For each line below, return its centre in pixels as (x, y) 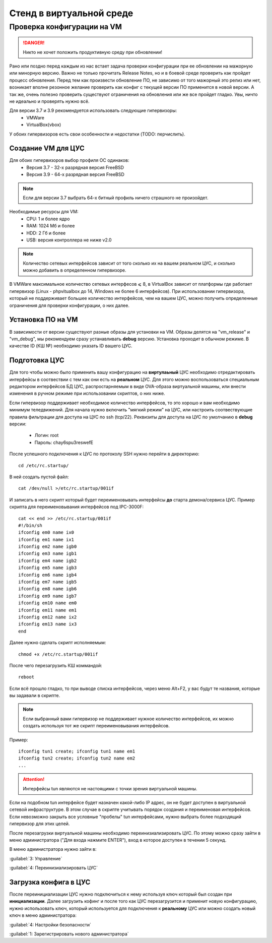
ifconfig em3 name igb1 (48, 554)
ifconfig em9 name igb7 (48, 596)
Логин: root (47, 435)
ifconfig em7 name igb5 (48, 582)
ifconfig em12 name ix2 (48, 617)
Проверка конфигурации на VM (65, 27)
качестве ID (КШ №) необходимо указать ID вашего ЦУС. (71, 346)
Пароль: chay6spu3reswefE (64, 442)
